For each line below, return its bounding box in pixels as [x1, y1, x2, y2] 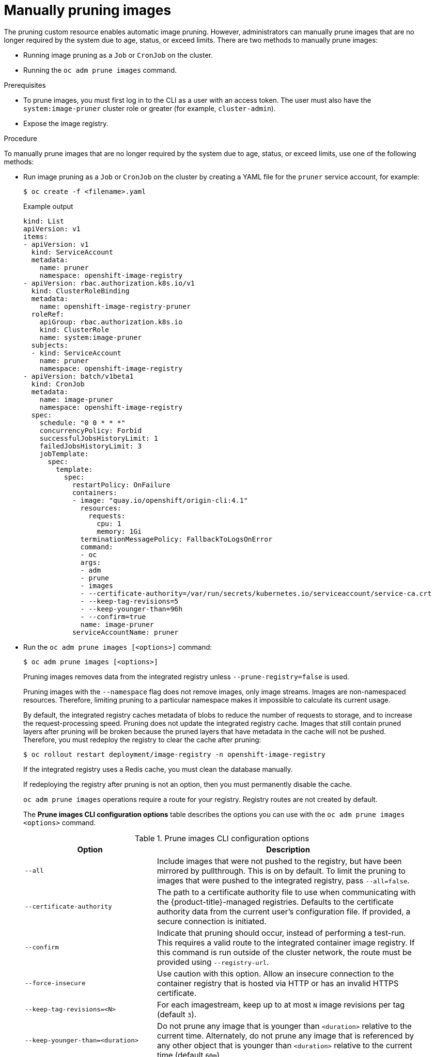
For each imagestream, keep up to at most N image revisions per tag [157, 999, 405, 1009]
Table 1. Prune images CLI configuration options [135, 833, 309, 843]
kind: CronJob [31, 380, 85, 388]
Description [266, 844, 310, 854]
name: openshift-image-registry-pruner [39, 302, 191, 310]
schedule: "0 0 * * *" [39, 418, 125, 427]
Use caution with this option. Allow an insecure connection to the [157, 968, 394, 978]
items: [23, 232, 48, 240]
